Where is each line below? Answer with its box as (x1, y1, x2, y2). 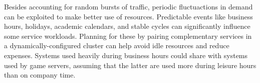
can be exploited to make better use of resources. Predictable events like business (4, 11, 253, 21)
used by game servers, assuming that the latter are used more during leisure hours (4, 60, 256, 70)
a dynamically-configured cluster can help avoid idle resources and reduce (4, 40, 229, 51)
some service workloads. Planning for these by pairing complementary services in (4, 30, 252, 41)
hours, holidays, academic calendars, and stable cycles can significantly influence (4, 21, 250, 31)
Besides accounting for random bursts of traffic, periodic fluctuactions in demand (4, 1, 253, 11)
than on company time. (4, 70, 76, 80)
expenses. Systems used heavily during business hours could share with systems (4, 50, 248, 60)
